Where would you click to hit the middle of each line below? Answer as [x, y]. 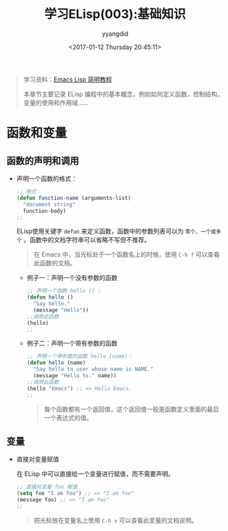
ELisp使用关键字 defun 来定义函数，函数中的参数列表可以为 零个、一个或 [116, 231]
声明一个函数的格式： [46, 178]
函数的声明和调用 [43, 160]
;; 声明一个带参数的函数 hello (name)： [80, 357]
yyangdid [115, 33]
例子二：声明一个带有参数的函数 [72, 343]
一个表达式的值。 [68, 417]
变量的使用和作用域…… [56, 102]
